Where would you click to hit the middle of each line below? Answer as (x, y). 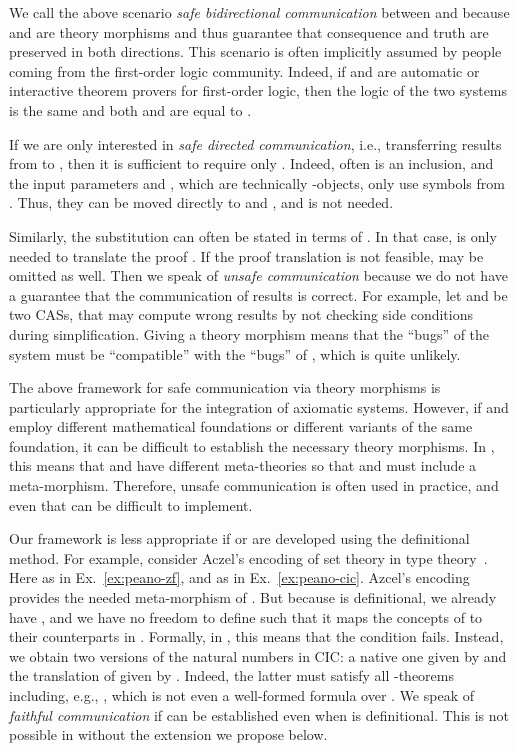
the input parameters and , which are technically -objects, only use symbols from (257, 182)
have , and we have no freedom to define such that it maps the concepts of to (246, 616)
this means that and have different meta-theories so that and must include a (243, 465)
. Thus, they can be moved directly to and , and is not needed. (201, 202)
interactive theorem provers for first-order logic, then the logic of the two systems (258, 90)
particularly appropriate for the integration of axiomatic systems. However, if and (259, 406)
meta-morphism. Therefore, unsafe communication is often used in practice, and (254, 485)
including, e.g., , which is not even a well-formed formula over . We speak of (241, 695)
